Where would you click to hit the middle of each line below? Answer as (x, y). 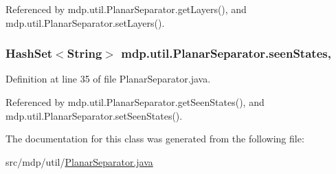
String (85, 53)
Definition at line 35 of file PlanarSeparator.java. (108, 79)
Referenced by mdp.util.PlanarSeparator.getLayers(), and (126, 9)
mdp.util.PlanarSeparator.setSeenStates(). (94, 115)
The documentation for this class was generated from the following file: (155, 139)
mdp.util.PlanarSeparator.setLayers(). (85, 22)
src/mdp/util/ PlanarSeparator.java (79, 161)
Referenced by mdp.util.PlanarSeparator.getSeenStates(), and (135, 102)
